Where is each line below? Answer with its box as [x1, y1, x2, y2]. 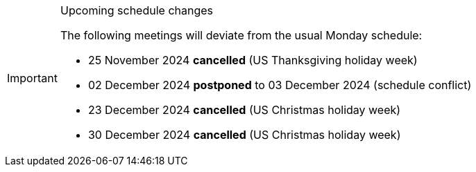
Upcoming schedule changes [60, 3, 214, 17]
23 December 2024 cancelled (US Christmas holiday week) [87, 103, 401, 117]
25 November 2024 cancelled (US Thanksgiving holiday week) [87, 53, 418, 67]
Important [7, 71, 58, 85]
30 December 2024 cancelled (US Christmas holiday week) [87, 128, 401, 142]
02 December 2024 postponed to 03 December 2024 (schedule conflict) [87, 78, 472, 92]
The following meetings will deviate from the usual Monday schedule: [60, 28, 423, 42]
